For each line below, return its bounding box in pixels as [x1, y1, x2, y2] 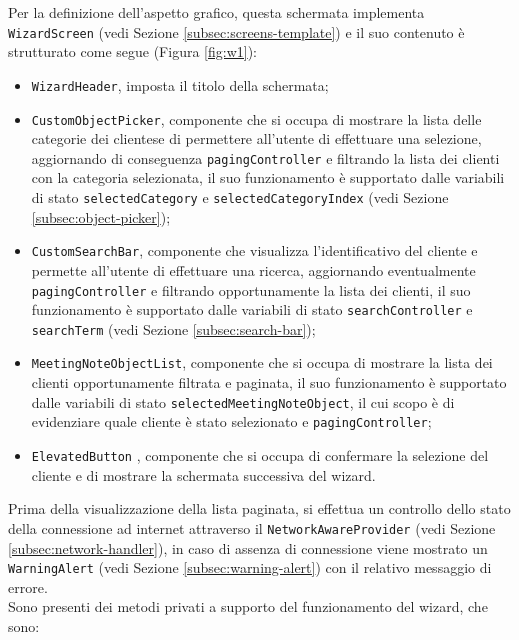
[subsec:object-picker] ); [31, 206, 171, 227]
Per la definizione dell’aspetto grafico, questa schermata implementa [8, 2, 425, 22]
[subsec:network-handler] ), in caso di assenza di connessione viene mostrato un [8, 537, 488, 558]
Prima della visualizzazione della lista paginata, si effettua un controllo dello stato [8, 498, 511, 519]
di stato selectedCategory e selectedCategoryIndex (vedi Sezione [31, 187, 449, 207]
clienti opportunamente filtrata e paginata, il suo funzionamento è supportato [31, 372, 507, 393]
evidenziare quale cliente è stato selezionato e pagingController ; [31, 411, 432, 432]
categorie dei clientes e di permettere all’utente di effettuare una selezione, [31, 128, 482, 149]
